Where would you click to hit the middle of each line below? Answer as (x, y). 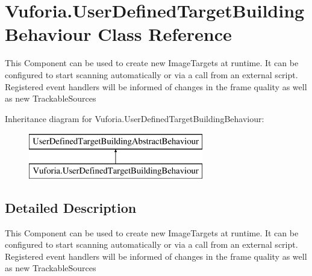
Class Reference (165, 34)
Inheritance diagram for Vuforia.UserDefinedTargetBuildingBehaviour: (135, 118)
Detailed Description (71, 207)
